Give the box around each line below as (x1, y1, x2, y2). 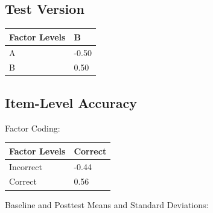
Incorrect (9, 160, 42, 173)
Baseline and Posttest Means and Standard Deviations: (5, 198, 209, 211)
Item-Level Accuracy (5, 93, 137, 112)
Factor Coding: (5, 121, 60, 134)
